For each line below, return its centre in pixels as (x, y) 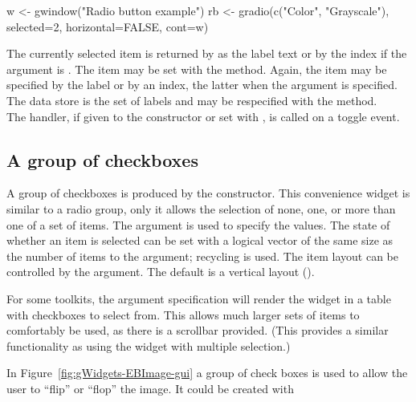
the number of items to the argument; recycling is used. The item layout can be (202, 256)
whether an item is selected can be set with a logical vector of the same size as (200, 240)
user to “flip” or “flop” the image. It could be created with (150, 388)
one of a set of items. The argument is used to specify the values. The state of (198, 224)
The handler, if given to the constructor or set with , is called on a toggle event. (203, 116)
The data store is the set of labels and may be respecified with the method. (192, 100)
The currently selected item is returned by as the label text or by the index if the (207, 53)
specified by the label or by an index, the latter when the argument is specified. (202, 85)
